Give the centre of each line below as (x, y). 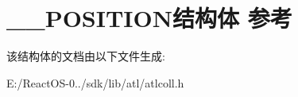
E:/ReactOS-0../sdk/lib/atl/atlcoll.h (95, 82)
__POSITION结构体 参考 (149, 18)
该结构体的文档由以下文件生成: (86, 56)
